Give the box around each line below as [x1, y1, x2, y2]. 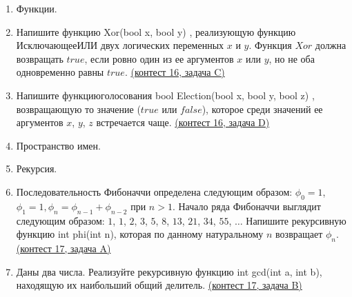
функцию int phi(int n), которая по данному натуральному [16, 227, 264, 241]
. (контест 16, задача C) [124, 65, 225, 79]
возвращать [16, 51, 63, 65]
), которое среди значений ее [202, 101, 323, 116]
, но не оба [268, 51, 315, 65]
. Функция [248, 38, 292, 52]
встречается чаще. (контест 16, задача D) [96, 115, 270, 130]
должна [315, 38, 346, 52]
